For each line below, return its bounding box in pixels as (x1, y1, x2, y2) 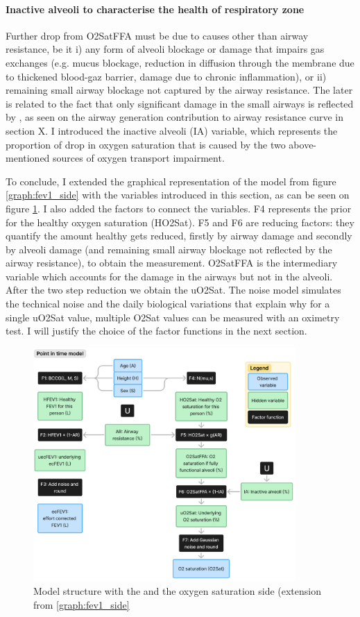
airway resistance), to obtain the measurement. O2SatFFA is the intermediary (6, 255, 338, 270)
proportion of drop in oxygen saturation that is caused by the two (6, 137, 286, 151)
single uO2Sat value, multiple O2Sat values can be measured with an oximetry (6, 310, 340, 324)
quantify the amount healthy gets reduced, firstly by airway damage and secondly (6, 228, 352, 243)
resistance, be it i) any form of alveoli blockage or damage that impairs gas (6, 42, 325, 56)
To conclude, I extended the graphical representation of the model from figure (6, 174, 336, 188)
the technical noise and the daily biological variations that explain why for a (6, 296, 330, 311)
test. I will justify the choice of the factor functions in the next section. (6, 323, 307, 338)
